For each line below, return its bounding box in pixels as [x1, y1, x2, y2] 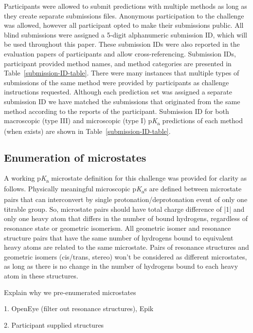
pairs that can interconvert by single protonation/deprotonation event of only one [4, 194, 248, 204]
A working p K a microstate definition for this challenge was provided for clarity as [4, 173, 247, 184]
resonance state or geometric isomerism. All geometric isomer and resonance [4, 223, 231, 233]
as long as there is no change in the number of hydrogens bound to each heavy [4, 261, 238, 271]
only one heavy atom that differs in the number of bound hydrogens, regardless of [4, 213, 248, 223]
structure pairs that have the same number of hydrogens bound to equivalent [4, 232, 234, 242]
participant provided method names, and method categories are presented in [4, 58, 232, 68]
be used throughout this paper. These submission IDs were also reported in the [4, 39, 240, 49]
